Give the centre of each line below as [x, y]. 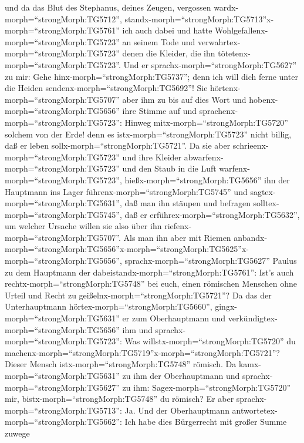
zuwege [17, 433]
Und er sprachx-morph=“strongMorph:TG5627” [210, 64]
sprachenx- [219, 111]
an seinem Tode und [159, 41]
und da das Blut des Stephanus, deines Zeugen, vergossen [108, 7]
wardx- [226, 7]
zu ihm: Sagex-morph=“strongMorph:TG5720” [207, 387]
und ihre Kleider [152, 157]
